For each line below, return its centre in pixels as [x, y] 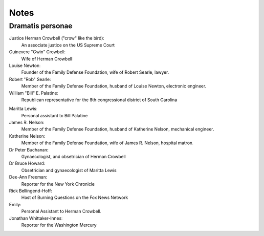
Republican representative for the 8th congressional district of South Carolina [99, 100]
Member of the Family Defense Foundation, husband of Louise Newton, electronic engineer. [114, 86]
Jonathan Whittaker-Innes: [36, 218]
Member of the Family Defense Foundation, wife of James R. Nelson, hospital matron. [108, 143]
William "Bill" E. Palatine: [34, 93]
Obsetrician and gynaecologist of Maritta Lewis [69, 170]
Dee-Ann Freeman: [28, 177]
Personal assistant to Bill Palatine [55, 115]
